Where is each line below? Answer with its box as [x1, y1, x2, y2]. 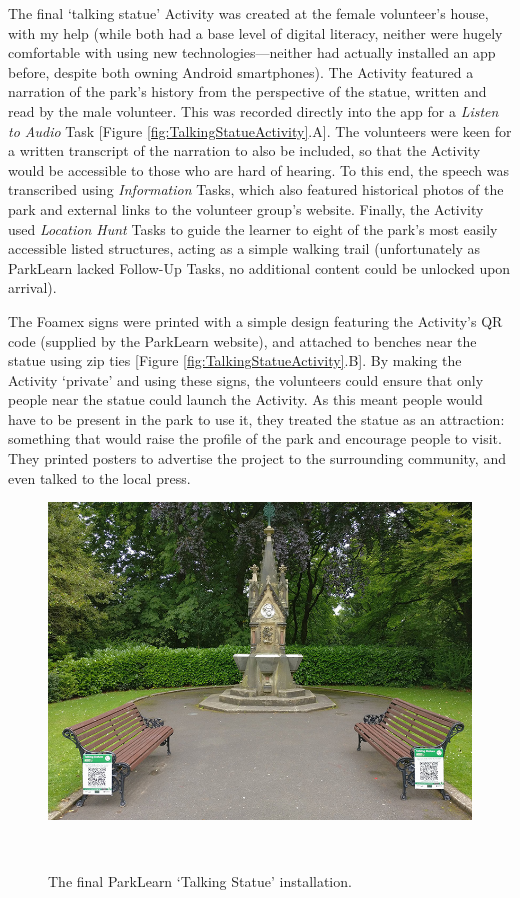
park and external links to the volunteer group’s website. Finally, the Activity [8, 198, 484, 219]
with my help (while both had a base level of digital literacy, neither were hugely [8, 22, 503, 43]
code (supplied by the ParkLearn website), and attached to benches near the [8, 330, 477, 351]
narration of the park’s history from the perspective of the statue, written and [8, 81, 487, 102]
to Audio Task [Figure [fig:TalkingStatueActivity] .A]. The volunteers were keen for [8, 120, 512, 141]
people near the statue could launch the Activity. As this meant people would [8, 389, 483, 410]
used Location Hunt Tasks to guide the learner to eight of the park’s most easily [8, 218, 498, 239]
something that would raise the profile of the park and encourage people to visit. [8, 428, 502, 449]
